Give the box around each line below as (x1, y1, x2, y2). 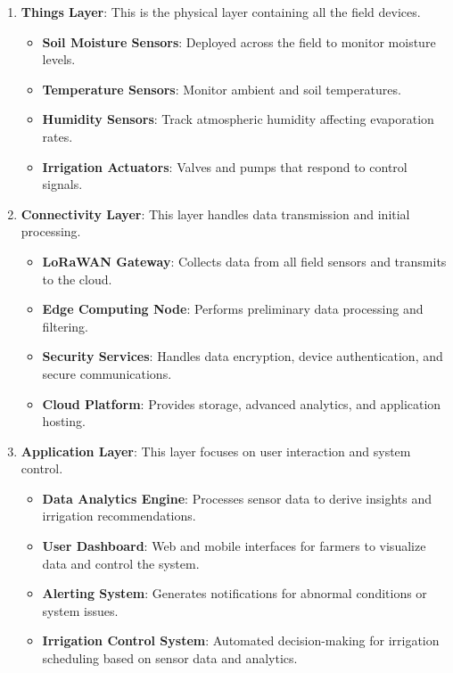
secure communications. (42, 364, 172, 382)
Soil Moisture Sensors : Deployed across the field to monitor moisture (42, 32, 436, 51)
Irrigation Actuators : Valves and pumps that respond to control (42, 157, 408, 176)
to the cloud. (42, 269, 112, 288)
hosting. (42, 412, 86, 431)
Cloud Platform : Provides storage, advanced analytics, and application (42, 394, 441, 413)
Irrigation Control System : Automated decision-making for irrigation (42, 631, 440, 650)
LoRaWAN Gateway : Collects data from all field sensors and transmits (42, 251, 447, 270)
